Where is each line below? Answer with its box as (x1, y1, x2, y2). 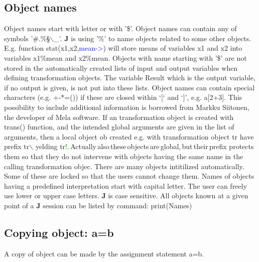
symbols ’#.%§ (4, 33, 50, 43)
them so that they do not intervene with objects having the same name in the (4, 151, 243, 161)
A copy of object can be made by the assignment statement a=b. (4, 248, 204, 258)
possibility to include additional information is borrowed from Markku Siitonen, (4, 101, 249, 112)
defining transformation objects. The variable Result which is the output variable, (4, 72, 255, 83)
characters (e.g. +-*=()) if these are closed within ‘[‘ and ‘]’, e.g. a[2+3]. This (4, 92, 242, 102)
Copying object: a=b (4, 224, 114, 240)
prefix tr (4, 141, 30, 152)
